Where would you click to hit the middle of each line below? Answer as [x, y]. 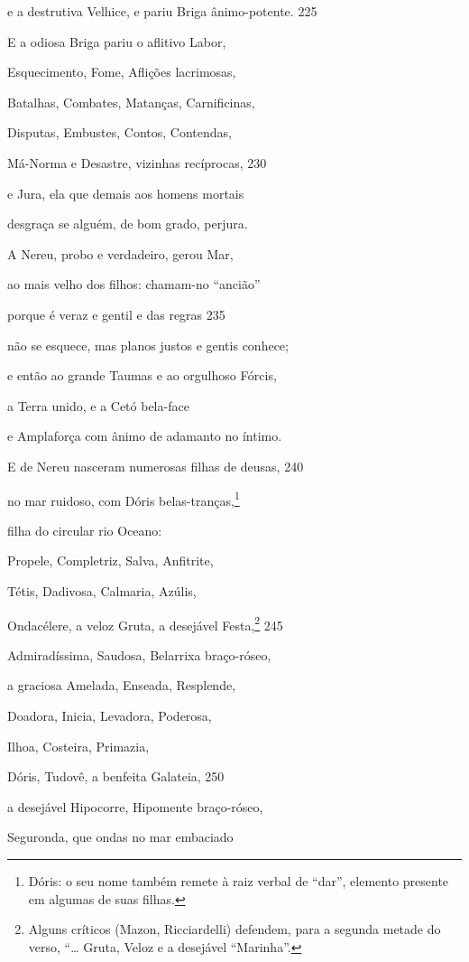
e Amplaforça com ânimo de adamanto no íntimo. [145, 436]
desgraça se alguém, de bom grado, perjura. [128, 224]
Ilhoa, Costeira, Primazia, [78, 746]
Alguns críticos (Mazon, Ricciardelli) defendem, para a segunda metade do [234, 929]
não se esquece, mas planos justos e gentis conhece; [148, 345]
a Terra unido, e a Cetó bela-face [98, 405]
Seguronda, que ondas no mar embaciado [120, 837]
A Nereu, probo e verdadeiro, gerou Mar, [120, 253]
